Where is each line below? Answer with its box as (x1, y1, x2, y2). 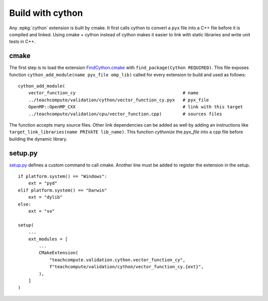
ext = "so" (28, 209, 55, 214)
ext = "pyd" (28, 180, 58, 186)
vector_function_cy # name (28, 90, 199, 96)
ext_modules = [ (28, 236, 68, 242)
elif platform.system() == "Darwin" (18, 187, 107, 193)
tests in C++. (9, 39, 36, 45)
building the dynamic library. (9, 136, 67, 142)
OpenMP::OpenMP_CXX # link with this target (28, 104, 243, 110)
